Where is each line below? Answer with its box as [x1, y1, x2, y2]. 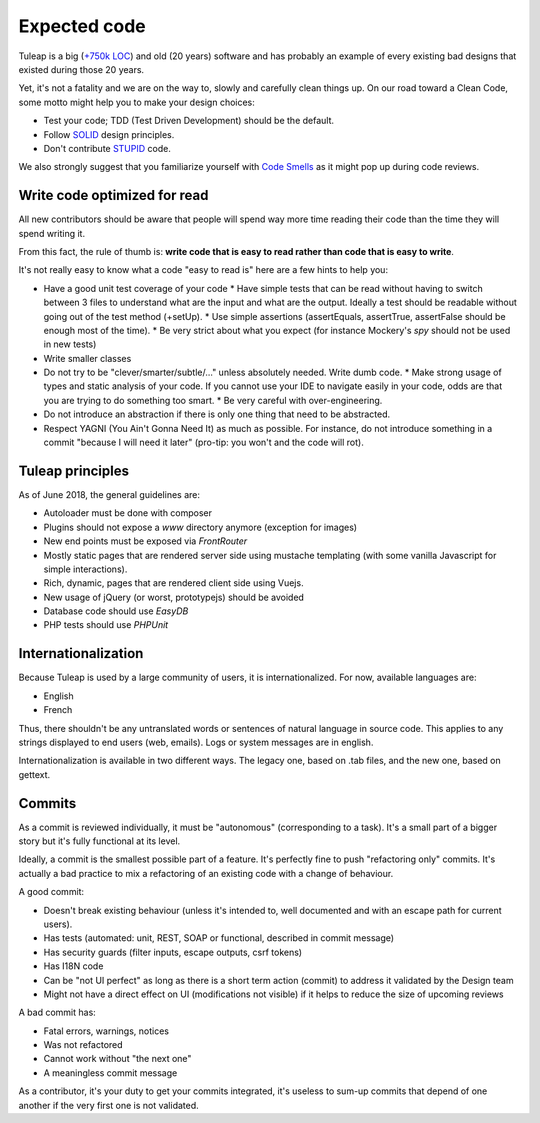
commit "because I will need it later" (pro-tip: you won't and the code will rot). [43, 436, 364, 449]
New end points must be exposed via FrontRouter [43, 535, 248, 547]
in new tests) [43, 338, 97, 350]
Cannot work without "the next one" [43, 1053, 192, 1065]
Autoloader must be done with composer [43, 507, 213, 519]
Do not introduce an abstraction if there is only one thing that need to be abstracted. [43, 408, 391, 420]
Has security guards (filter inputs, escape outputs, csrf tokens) [43, 946, 303, 958]
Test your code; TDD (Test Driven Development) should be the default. [43, 115, 335, 127]
